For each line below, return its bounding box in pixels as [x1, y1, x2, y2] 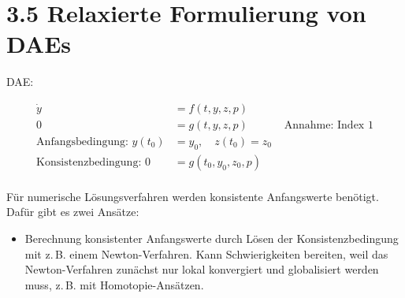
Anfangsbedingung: [36, 136, 128, 147]
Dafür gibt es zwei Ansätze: [6, 203, 139, 220]
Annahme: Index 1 [284, 119, 373, 131]
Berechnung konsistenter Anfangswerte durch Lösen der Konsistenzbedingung [24, 230, 399, 247]
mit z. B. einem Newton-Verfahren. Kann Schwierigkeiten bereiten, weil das [24, 245, 388, 262]
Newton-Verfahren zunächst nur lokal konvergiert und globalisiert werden [24, 261, 379, 278]
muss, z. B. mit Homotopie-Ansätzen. [24, 276, 204, 292]
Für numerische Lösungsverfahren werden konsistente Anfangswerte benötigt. [6, 188, 379, 204]
